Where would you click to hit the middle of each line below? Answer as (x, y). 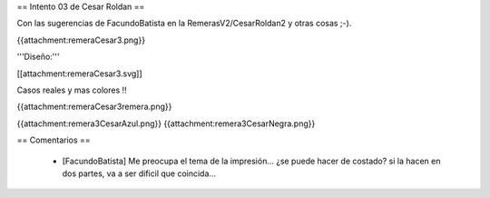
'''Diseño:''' (38, 57)
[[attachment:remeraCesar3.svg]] (79, 74)
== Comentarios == (54, 140)
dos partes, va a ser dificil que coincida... (139, 173)
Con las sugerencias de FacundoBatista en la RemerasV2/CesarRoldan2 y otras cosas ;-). (184, 24)
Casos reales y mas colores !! (72, 90)
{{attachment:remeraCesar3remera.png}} (94, 107)
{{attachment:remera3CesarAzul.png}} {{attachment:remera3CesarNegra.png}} (166, 124)
